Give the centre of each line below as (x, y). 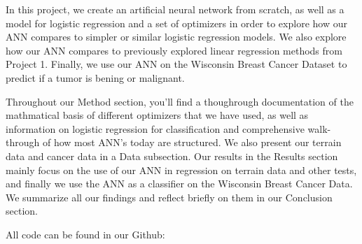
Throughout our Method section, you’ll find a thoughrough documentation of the (180, 101)
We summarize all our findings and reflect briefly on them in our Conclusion (169, 197)
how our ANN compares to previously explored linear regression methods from (174, 50)
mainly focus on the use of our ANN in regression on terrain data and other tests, (181, 170)
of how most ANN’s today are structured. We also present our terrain (192, 142)
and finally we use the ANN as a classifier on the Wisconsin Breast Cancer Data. (179, 184)
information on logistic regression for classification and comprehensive (155, 128)
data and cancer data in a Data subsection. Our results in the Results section (172, 156)
